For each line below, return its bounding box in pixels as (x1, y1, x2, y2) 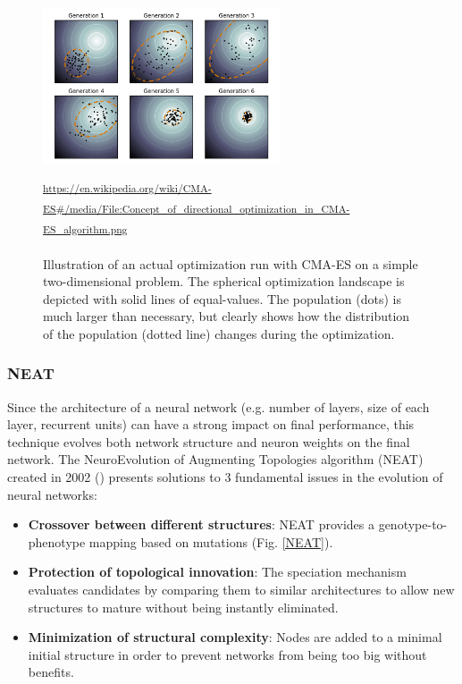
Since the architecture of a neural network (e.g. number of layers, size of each (7, 397, 430, 416)
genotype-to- (378, 515, 448, 534)
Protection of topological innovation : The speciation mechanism (28, 562, 407, 581)
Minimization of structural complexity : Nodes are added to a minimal (28, 628, 442, 646)
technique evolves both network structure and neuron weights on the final (7, 432, 410, 451)
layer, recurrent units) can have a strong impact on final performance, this (7, 415, 415, 434)
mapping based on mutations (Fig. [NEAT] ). (88, 532, 333, 551)
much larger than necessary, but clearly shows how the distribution (43, 307, 410, 325)
